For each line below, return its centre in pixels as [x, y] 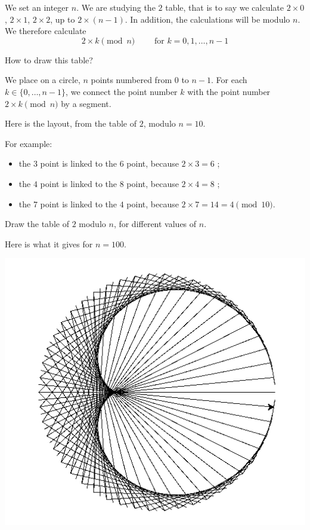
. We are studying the [116, 7]
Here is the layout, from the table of [71, 123]
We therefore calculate [46, 31]
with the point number [229, 91]
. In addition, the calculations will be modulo [207, 19]
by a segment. [86, 103]
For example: [29, 143]
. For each [229, 80]
